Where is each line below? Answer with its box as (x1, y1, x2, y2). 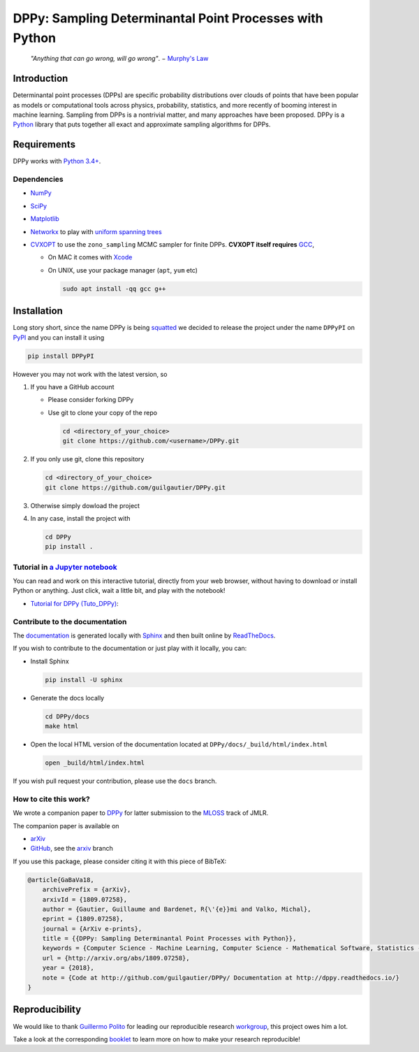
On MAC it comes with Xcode (47, 253, 133, 261)
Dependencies (13, 175, 64, 185)
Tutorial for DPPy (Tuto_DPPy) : (30, 599, 119, 607)
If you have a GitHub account (30, 383, 115, 391)
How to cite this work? (13, 794, 91, 804)
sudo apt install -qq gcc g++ (62, 284, 166, 293)
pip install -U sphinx (45, 675, 123, 684)
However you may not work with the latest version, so (13, 370, 168, 378)
